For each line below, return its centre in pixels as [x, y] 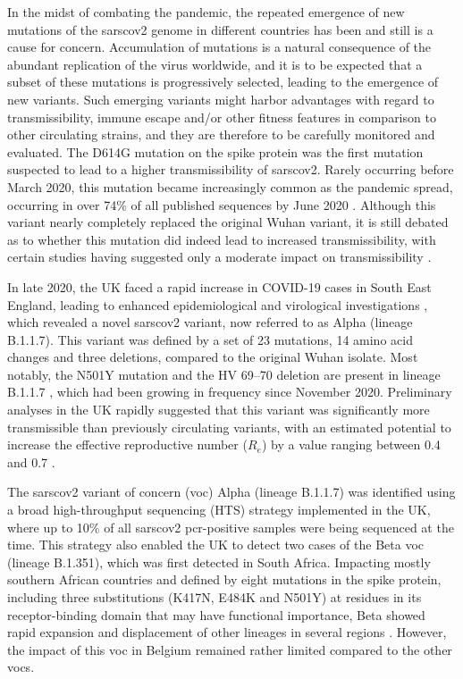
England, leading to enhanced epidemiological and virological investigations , [218, 304]
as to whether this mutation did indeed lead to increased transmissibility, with [222, 239]
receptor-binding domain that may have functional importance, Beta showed [216, 614]
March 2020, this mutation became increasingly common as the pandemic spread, [230, 186]
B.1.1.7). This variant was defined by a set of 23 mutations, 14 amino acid [210, 339]
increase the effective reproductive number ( [127, 444]
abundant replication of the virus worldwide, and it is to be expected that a [215, 64]
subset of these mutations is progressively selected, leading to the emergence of [223, 82]
